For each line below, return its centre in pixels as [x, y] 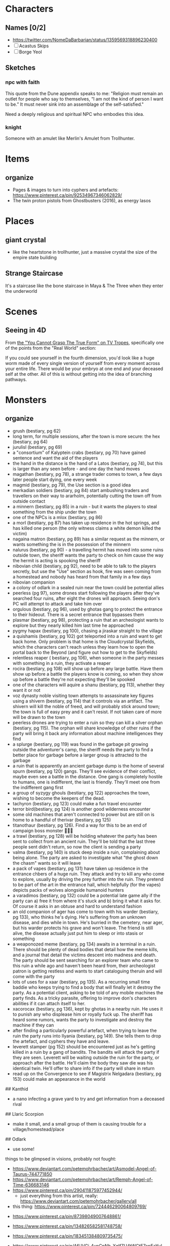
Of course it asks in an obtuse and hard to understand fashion [77, 906]
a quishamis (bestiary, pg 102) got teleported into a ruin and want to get [87, 636]
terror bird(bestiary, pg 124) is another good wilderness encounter [81, 809]
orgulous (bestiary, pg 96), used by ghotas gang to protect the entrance [88, 609]
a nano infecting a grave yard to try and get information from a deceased [89, 1099]
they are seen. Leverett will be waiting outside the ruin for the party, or [86, 1057]
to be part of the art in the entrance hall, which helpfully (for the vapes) [87, 885]
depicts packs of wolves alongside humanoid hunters [68, 890]
